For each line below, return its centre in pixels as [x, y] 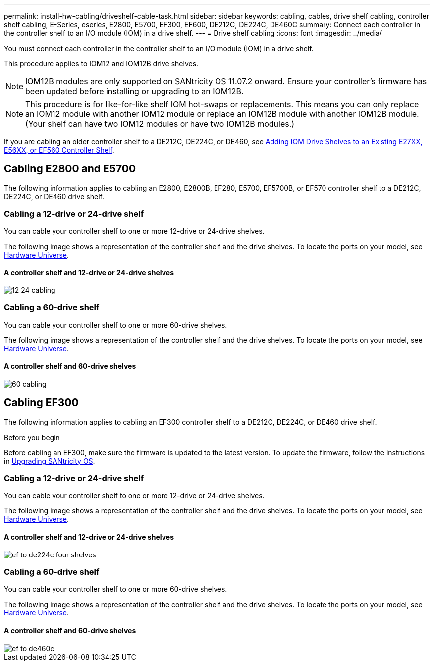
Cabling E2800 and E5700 [70, 169]
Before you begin [32, 437]
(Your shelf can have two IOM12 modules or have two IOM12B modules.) [160, 124]
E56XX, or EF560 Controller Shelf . [59, 150]
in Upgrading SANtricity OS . [50, 461]
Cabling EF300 [41, 403]
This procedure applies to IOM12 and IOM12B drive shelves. [101, 64]
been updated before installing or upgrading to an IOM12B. [135, 91]
